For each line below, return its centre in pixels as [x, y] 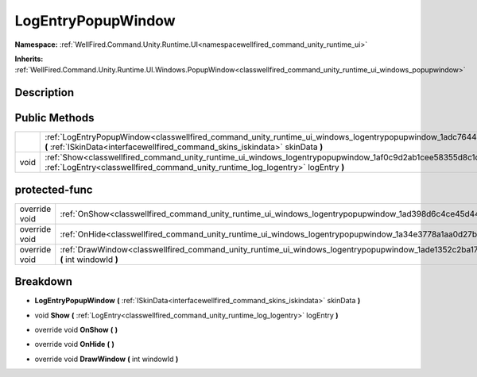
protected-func [54, 189]
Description [45, 92]
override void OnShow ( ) [76, 330]
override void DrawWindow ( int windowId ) [107, 359]
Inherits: [29, 59]
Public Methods [54, 118]
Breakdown [44, 282]
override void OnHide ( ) [75, 344]
